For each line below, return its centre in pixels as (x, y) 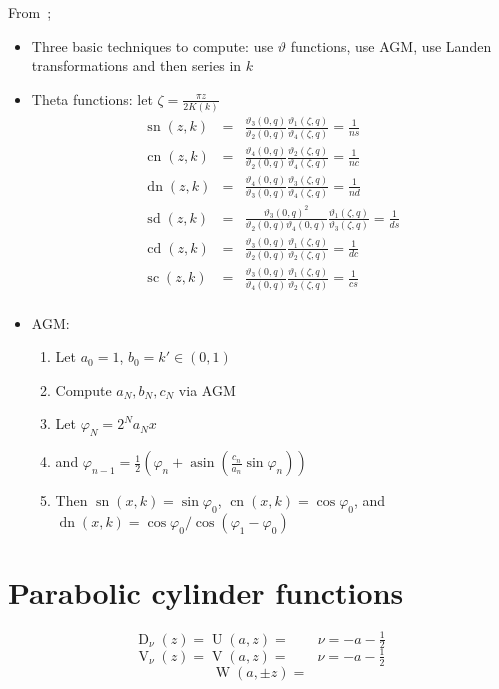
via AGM (207, 389)
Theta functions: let (92, 98)
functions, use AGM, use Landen (391, 45)
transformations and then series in (136, 65)
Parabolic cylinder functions (206, 592)
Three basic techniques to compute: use (152, 45)
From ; (30, 12)
